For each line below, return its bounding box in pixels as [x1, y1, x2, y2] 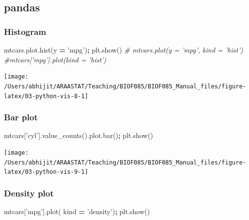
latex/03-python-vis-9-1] [4, 168, 88, 176]
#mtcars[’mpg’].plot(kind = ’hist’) [4, 54, 106, 64]
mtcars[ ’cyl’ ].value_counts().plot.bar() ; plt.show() [4, 130, 153, 140]
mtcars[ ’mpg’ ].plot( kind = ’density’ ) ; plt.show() [4, 206, 150, 217]
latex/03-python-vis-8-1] [4, 92, 88, 100]
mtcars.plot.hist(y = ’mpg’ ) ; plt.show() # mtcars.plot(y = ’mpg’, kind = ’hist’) [4, 45, 243, 55]
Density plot [4, 187, 54, 199]
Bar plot [4, 111, 38, 123]
